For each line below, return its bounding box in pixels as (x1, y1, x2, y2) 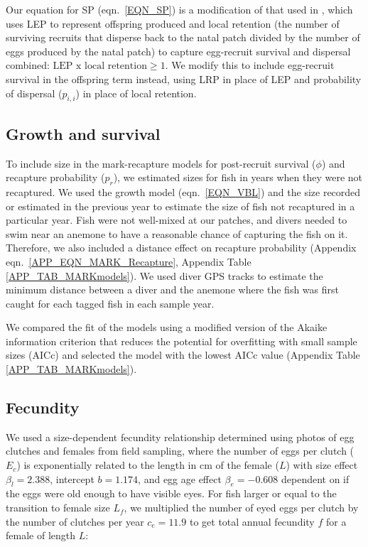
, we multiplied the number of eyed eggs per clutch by (124, 500, 359, 515)
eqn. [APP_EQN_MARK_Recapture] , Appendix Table (6, 254, 251, 269)
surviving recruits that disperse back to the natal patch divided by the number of (6, 30, 360, 45)
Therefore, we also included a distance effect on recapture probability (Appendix (6, 240, 357, 255)
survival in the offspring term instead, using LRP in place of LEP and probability (6, 71, 362, 86)
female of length (6, 528, 75, 543)
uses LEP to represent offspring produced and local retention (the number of (6, 16, 340, 31)
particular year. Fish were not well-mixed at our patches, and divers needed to (6, 212, 347, 227)
